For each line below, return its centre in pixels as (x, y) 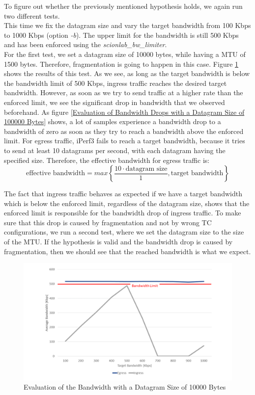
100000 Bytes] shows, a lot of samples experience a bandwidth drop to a (113, 121)
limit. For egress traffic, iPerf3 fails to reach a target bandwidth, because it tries (125, 141)
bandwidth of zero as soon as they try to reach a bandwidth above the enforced (124, 131)
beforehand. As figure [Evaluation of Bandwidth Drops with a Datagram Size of (124, 112)
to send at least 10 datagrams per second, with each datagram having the (115, 150)
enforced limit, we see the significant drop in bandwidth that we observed (114, 102)
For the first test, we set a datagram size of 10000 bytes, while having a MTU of (125, 54)
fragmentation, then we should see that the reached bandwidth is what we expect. (127, 251)
